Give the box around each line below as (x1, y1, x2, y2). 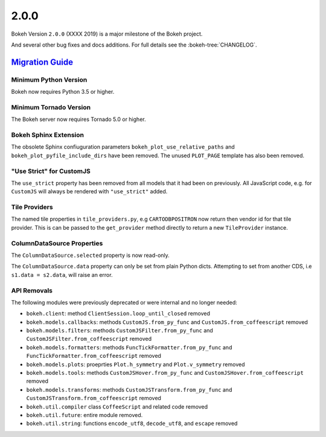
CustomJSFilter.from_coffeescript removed (26, 335, 152, 343)
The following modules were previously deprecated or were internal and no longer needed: (11, 299, 238, 306)
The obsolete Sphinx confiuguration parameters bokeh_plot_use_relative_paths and (11, 143, 235, 151)
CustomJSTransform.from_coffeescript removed (26, 395, 161, 402)
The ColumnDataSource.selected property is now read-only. (11, 251, 170, 259)
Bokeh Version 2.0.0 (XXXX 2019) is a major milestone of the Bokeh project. (11, 30, 203, 37)
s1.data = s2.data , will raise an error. (11, 271, 113, 278)
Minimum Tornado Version (11, 103, 91, 111)
